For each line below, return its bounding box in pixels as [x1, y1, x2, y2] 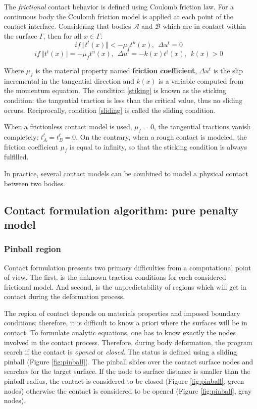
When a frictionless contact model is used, [4, 121, 132, 132]
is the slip [213, 65, 243, 75]
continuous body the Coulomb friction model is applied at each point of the [4, 11, 234, 21]
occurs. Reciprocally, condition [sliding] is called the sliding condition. [4, 104, 215, 115]
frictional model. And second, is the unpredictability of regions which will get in [4, 281, 247, 292]
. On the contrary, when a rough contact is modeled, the [76, 131, 247, 142]
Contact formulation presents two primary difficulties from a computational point [4, 262, 251, 272]
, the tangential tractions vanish [154, 121, 251, 132]
